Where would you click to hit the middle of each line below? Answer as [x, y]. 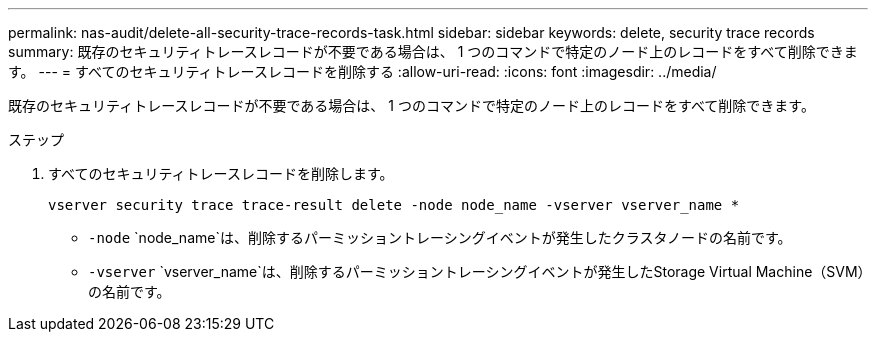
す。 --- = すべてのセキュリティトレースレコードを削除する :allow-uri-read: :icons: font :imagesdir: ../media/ [362, 71]
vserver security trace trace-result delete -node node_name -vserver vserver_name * [394, 205]
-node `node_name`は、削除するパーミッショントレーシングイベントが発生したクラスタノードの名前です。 [440, 237]
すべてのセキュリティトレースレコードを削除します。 [221, 173]
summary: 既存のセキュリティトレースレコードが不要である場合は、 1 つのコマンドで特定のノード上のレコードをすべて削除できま [433, 51]
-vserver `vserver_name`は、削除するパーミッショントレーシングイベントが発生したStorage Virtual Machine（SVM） [476, 271]
